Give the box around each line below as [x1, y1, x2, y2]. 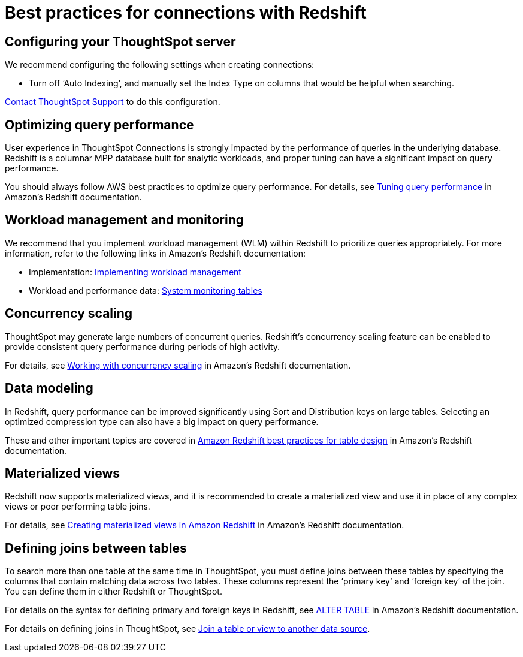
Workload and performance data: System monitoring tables [29, 285, 262, 296]
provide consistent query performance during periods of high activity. [5, 341, 280, 352]
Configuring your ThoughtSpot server [5, 34, 236, 49]
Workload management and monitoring [5, 212, 244, 228]
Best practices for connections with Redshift [5, 2, 367, 23]
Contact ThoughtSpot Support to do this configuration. [5, 97, 220, 107]
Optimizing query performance [5, 117, 194, 132]
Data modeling [5, 381, 93, 396]
